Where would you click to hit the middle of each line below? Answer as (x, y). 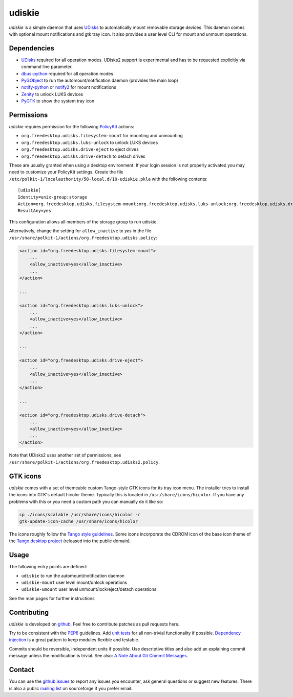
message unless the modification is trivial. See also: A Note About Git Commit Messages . (98, 656)
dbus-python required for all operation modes (67, 73)
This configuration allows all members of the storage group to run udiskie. (84, 222)
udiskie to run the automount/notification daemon (73, 576)
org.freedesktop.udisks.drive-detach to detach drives (83, 156)
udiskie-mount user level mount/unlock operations (74, 582)
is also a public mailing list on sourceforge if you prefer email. (71, 688)
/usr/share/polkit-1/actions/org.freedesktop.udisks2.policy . (84, 462)
